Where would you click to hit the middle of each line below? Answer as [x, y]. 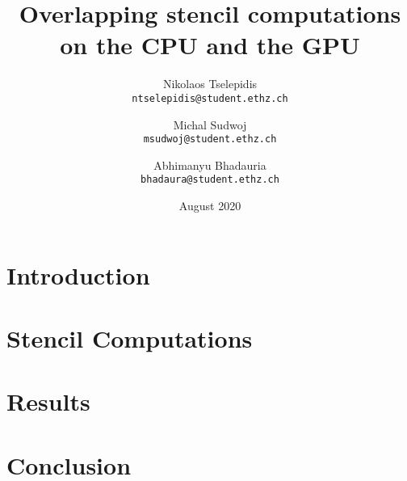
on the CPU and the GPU [210, 45]
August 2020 [210, 206]
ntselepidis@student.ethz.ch [210, 98]
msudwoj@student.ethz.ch [210, 139]
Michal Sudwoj [210, 124]
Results [48, 401]
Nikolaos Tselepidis [210, 84]
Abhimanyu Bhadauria [210, 165]
